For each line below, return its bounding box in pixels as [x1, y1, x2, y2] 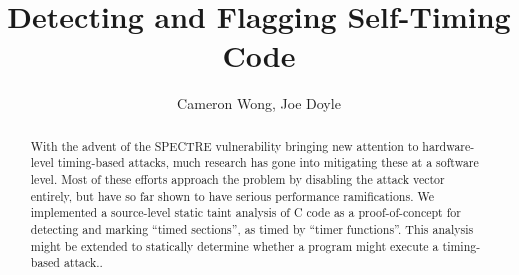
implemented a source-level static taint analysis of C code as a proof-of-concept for [30, 204, 461, 221]
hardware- [422, 137, 475, 154]
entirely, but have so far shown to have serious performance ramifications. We [30, 187, 434, 204]
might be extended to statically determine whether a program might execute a [30, 237, 439, 254]
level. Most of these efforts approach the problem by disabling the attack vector [30, 171, 445, 188]
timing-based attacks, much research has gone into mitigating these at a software [57, 154, 479, 171]
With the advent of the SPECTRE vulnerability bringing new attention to [30, 137, 419, 154]
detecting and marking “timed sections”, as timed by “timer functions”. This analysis [30, 220, 474, 237]
